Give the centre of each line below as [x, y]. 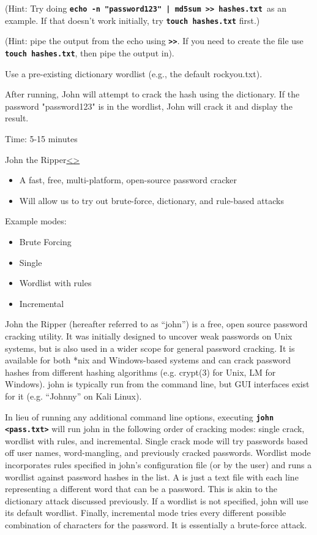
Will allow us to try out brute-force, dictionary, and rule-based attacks [151, 200]
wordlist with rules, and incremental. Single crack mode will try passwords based [156, 440]
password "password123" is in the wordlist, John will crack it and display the [149, 106]
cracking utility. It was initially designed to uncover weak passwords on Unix [149, 336]
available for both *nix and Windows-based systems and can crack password [148, 360]
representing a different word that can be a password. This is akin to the [141, 489]
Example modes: [36, 221]
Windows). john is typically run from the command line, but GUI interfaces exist [157, 384]
